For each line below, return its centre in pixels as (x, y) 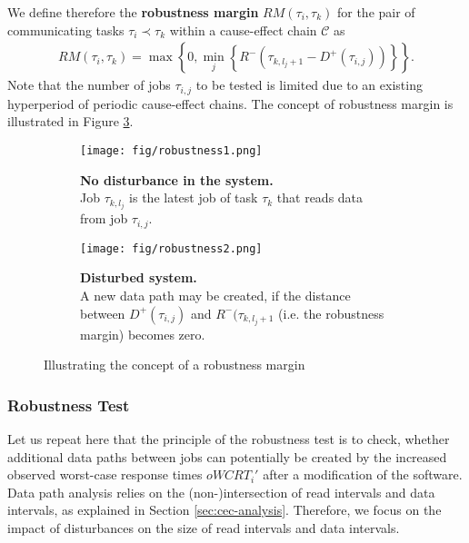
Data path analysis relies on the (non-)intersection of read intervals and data (221, 492)
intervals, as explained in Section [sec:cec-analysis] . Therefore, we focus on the (225, 510)
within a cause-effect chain (243, 30)
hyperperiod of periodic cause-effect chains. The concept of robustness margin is (230, 103)
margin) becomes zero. (143, 334)
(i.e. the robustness (331, 313)
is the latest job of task (194, 197)
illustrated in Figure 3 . (70, 121)
